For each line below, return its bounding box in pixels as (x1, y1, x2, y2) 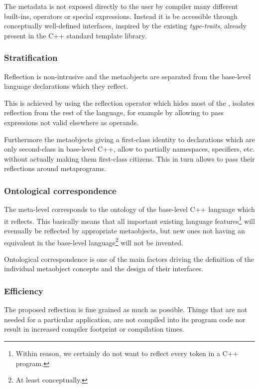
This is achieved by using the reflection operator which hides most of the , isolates (4, 97, 255, 108)
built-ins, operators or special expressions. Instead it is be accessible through (4, 10, 238, 21)
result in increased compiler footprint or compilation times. (4, 324, 184, 334)
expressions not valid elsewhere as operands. (4, 117, 139, 127)
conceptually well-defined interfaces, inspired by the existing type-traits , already (4, 20, 247, 31)
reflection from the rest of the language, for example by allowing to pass (4, 107, 224, 118)
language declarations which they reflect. (4, 81, 129, 91)
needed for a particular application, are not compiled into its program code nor (4, 314, 246, 324)
